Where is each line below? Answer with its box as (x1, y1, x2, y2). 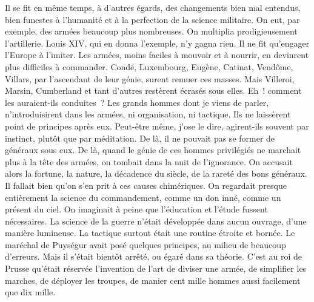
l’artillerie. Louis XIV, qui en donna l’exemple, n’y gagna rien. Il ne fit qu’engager (5, 36, 310, 49)
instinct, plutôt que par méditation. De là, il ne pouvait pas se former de (5, 131, 275, 144)
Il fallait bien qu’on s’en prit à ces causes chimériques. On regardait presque (5, 179, 287, 191)
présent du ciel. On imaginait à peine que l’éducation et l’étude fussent (5, 203, 268, 215)
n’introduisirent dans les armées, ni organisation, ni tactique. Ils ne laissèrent (5, 108, 291, 120)
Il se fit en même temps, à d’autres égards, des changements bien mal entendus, (5, 1, 301, 13)
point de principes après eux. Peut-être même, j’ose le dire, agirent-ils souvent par (5, 119, 309, 132)
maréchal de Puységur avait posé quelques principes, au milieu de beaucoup (5, 238, 286, 251)
